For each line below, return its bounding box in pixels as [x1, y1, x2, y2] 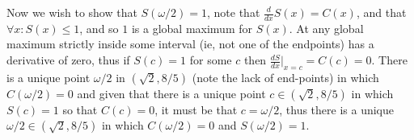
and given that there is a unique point [77, 84, 266, 101]
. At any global [289, 19, 364, 36]
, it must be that [154, 101, 238, 117]
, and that [356, 4, 407, 20]
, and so [79, 19, 119, 36]
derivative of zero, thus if [6, 51, 130, 68]
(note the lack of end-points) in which [192, 68, 379, 85]
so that [62, 101, 98, 117]
